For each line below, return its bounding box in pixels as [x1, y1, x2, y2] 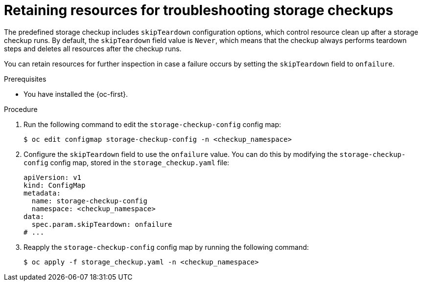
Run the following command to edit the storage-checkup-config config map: [23, 120, 281, 129]
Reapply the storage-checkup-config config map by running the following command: [23, 242, 309, 251]
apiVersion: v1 [23, 173, 82, 181]
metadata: [23, 189, 61, 197]
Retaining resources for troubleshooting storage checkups [4, 2, 394, 19]
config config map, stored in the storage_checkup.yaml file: [23, 158, 230, 167]
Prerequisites [4, 74, 47, 83]
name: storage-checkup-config [31, 197, 147, 205]
